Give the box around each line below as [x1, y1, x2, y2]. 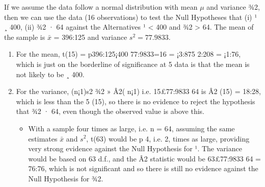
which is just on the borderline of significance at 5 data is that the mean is [16, 58, 250, 69]
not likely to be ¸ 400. [16, 68, 85, 79]
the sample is [4, 31, 45, 42]
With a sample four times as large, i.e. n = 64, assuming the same [28, 123, 235, 133]
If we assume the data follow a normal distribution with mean [4, 2, 198, 12]
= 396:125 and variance [54, 31, 127, 42]
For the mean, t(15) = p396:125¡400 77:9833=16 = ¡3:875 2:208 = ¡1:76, [16, 49, 241, 59]
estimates [28, 133, 58, 144]
